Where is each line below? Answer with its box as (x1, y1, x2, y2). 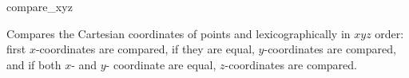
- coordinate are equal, (105, 56, 216, 72)
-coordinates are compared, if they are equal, (35, 41, 255, 57)
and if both (6, 56, 62, 72)
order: (375, 25, 404, 41)
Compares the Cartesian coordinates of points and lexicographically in (6, 25, 351, 41)
